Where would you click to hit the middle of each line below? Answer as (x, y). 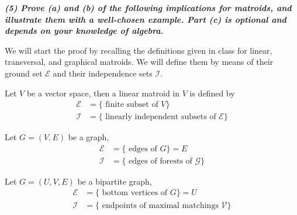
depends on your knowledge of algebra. (84, 31)
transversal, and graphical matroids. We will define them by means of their (139, 62)
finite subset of (132, 105)
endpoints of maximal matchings (160, 205)
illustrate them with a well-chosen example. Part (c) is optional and (146, 19)
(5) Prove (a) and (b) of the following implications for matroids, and (148, 8)
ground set (24, 73)
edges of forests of (160, 161)
